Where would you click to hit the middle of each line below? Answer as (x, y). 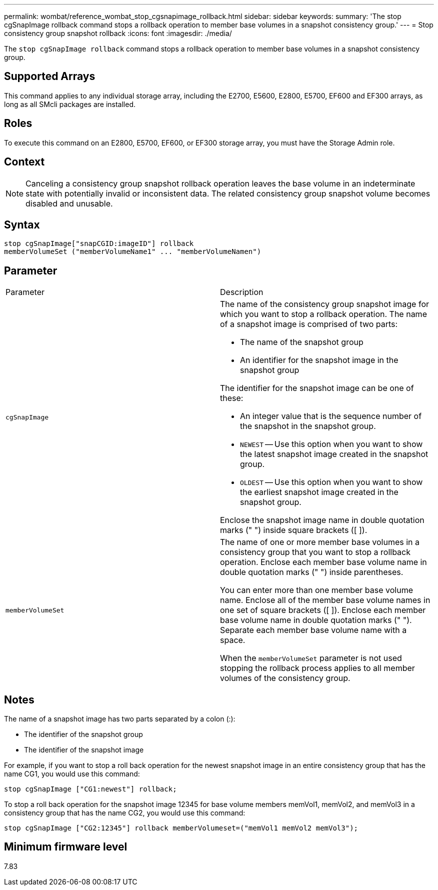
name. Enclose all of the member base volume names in (325, 600)
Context (24, 162)
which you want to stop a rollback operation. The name (323, 314)
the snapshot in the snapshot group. (308, 426)
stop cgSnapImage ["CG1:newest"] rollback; (90, 789)
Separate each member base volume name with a (313, 630)
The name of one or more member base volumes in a (320, 542)
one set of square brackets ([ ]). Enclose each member (323, 610)
